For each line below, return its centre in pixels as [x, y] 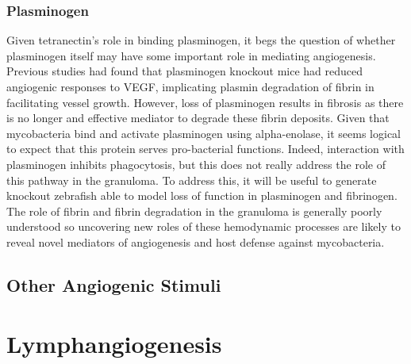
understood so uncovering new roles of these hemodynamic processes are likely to [204, 226]
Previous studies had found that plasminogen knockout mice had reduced [185, 71]
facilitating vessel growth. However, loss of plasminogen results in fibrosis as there [205, 102]
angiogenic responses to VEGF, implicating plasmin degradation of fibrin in [190, 86]
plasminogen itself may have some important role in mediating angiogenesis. [191, 55]
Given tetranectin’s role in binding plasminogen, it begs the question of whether [201, 40]
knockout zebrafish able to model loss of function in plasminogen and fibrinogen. [202, 195]
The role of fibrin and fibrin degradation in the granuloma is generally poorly [194, 211]
